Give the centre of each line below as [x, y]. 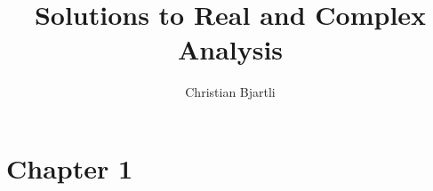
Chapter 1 [70, 167]
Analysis [230, 49]
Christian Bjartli [230, 92]
